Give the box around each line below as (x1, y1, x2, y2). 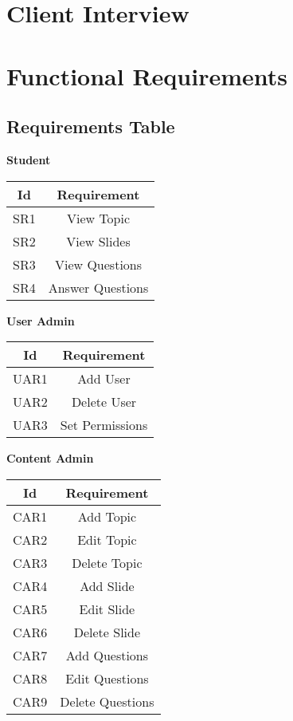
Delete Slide (73, 622, 141, 641)
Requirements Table (6, 114, 175, 139)
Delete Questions (60, 691, 154, 711)
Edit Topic (77, 530, 137, 549)
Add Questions (65, 645, 149, 664)
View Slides (66, 231, 131, 250)
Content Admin (6, 450, 94, 467)
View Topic (66, 208, 131, 227)
